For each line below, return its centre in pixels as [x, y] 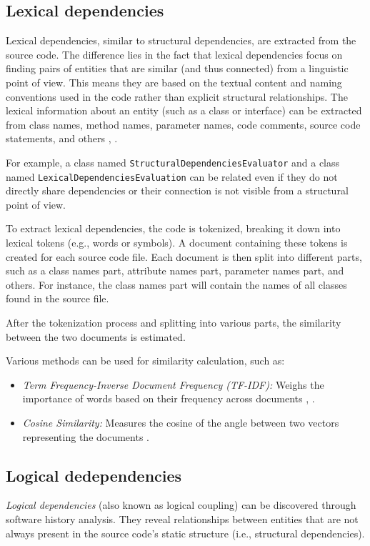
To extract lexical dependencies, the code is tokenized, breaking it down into [173, 228]
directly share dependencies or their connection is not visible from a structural [177, 190]
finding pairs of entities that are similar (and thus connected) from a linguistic [177, 68]
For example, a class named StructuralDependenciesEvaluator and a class [173, 162]
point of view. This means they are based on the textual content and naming [174, 82]
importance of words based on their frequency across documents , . [169, 398]
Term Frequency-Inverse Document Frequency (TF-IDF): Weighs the [173, 384]
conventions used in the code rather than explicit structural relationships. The [177, 96]
